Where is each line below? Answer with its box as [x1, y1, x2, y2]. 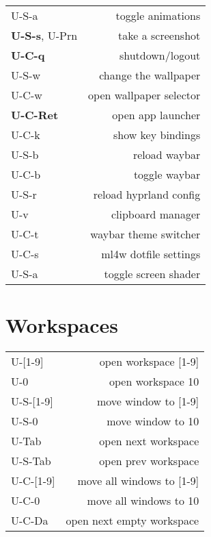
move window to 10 [107, 413, 199, 429]
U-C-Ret [11, 107, 59, 123]
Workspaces [5, 311, 119, 339]
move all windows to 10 [87, 492, 199, 509]
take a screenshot [118, 27, 201, 43]
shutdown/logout [119, 47, 201, 63]
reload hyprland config [93, 186, 201, 202]
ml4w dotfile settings [101, 246, 201, 262]
